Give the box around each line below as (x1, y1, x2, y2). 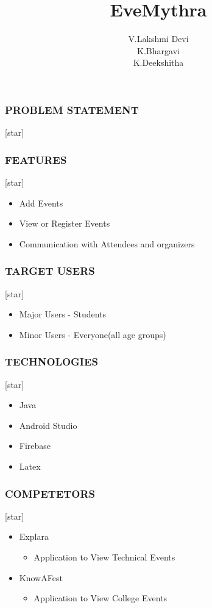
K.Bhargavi (137, 44, 180, 57)
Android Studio (19, 419, 77, 431)
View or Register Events (19, 217, 110, 230)
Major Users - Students (19, 308, 107, 320)
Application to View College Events (34, 592, 168, 604)
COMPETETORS (5, 486, 96, 501)
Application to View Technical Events (34, 550, 175, 563)
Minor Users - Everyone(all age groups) (19, 328, 166, 341)
